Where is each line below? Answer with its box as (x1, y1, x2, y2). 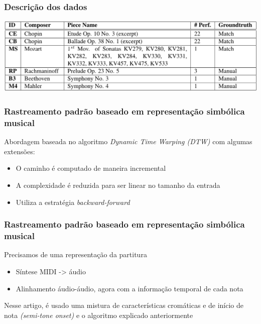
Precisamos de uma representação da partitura (4, 249, 147, 260)
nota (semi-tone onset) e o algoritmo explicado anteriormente (4, 309, 193, 320)
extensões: (4, 146, 35, 156)
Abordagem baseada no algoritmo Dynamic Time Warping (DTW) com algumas (4, 136, 252, 147)
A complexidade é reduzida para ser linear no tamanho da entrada (16, 179, 220, 190)
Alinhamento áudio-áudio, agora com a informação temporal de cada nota (16, 283, 243, 293)
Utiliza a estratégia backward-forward (16, 196, 130, 207)
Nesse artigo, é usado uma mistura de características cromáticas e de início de (4, 300, 244, 310)
